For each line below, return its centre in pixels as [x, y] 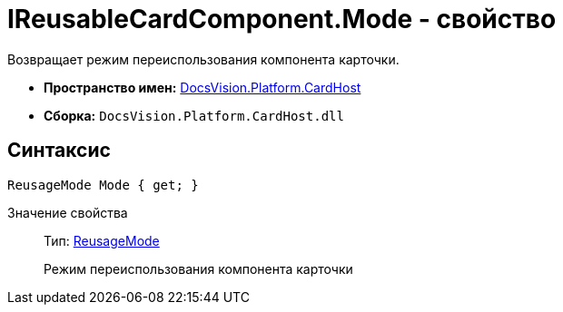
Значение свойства [68, 212]
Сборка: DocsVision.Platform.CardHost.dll [194, 115]
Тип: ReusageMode [102, 240]
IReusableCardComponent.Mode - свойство [282, 19]
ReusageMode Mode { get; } [103, 185]
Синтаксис [59, 151]
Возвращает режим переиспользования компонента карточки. [203, 59]
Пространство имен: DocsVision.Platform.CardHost [202, 87]
